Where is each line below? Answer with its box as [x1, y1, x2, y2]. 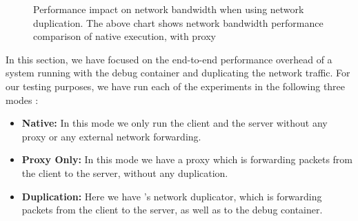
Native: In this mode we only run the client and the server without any [21, 116, 328, 130]
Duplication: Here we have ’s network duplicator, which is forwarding [21, 189, 322, 203]
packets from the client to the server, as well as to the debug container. [21, 202, 323, 217]
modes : [6, 92, 39, 107]
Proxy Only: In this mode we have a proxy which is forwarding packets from [21, 152, 353, 167]
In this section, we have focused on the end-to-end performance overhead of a [6, 52, 332, 66]
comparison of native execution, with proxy [33, 29, 217, 43]
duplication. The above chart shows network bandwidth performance [33, 15, 324, 30]
